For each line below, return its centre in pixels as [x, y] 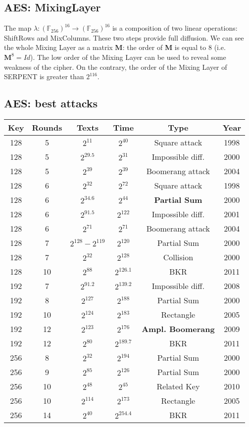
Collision [178, 257]
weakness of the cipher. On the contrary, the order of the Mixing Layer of [116, 67]
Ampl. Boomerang [178, 329]
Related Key [178, 386]
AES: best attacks [51, 103]
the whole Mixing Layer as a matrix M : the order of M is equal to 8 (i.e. [115, 47]
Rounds [47, 127]
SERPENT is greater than [44, 76]
